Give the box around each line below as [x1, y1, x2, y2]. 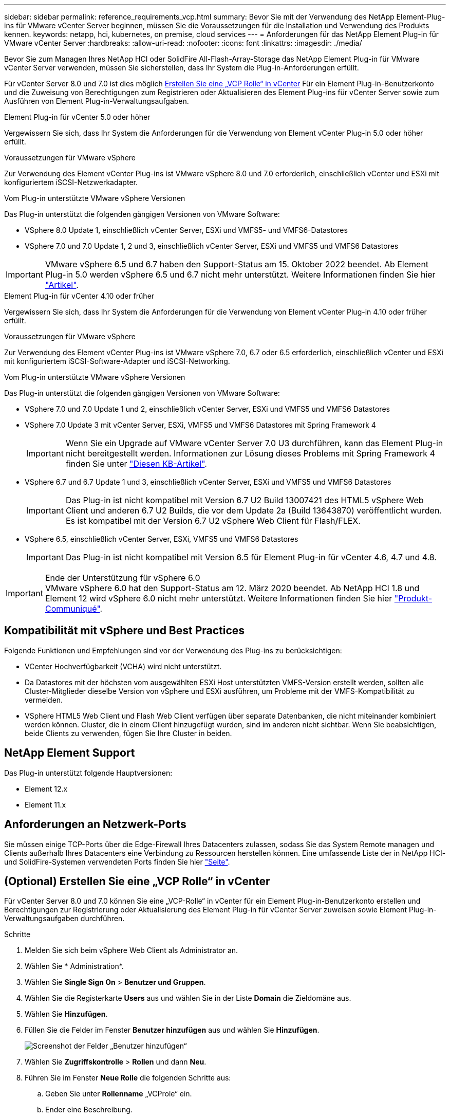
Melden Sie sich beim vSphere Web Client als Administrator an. [25, 946, 238, 955]
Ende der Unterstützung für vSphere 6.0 [45, 573, 200, 583]
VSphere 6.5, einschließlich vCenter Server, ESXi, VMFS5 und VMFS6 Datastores [25, 535, 298, 543]
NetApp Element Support [4, 746, 135, 760]
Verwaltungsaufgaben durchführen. [4, 914, 125, 923]
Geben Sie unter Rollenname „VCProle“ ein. [45, 1089, 192, 1098]
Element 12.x [25, 784, 68, 793]
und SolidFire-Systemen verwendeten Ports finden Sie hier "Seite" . [4, 857, 230, 866]
